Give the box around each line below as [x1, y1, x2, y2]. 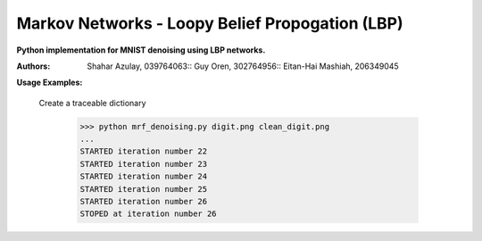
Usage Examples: [16, 77, 83, 88]
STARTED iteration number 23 [79, 159, 208, 169]
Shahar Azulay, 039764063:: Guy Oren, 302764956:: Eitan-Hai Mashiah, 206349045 [87, 61, 399, 71]
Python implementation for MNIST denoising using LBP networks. [16, 45, 266, 55]
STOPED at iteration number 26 [79, 209, 218, 219]
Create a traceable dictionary [38, 97, 146, 108]
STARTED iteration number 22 [79, 146, 208, 156]
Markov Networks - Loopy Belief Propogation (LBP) [16, 13, 403, 33]
